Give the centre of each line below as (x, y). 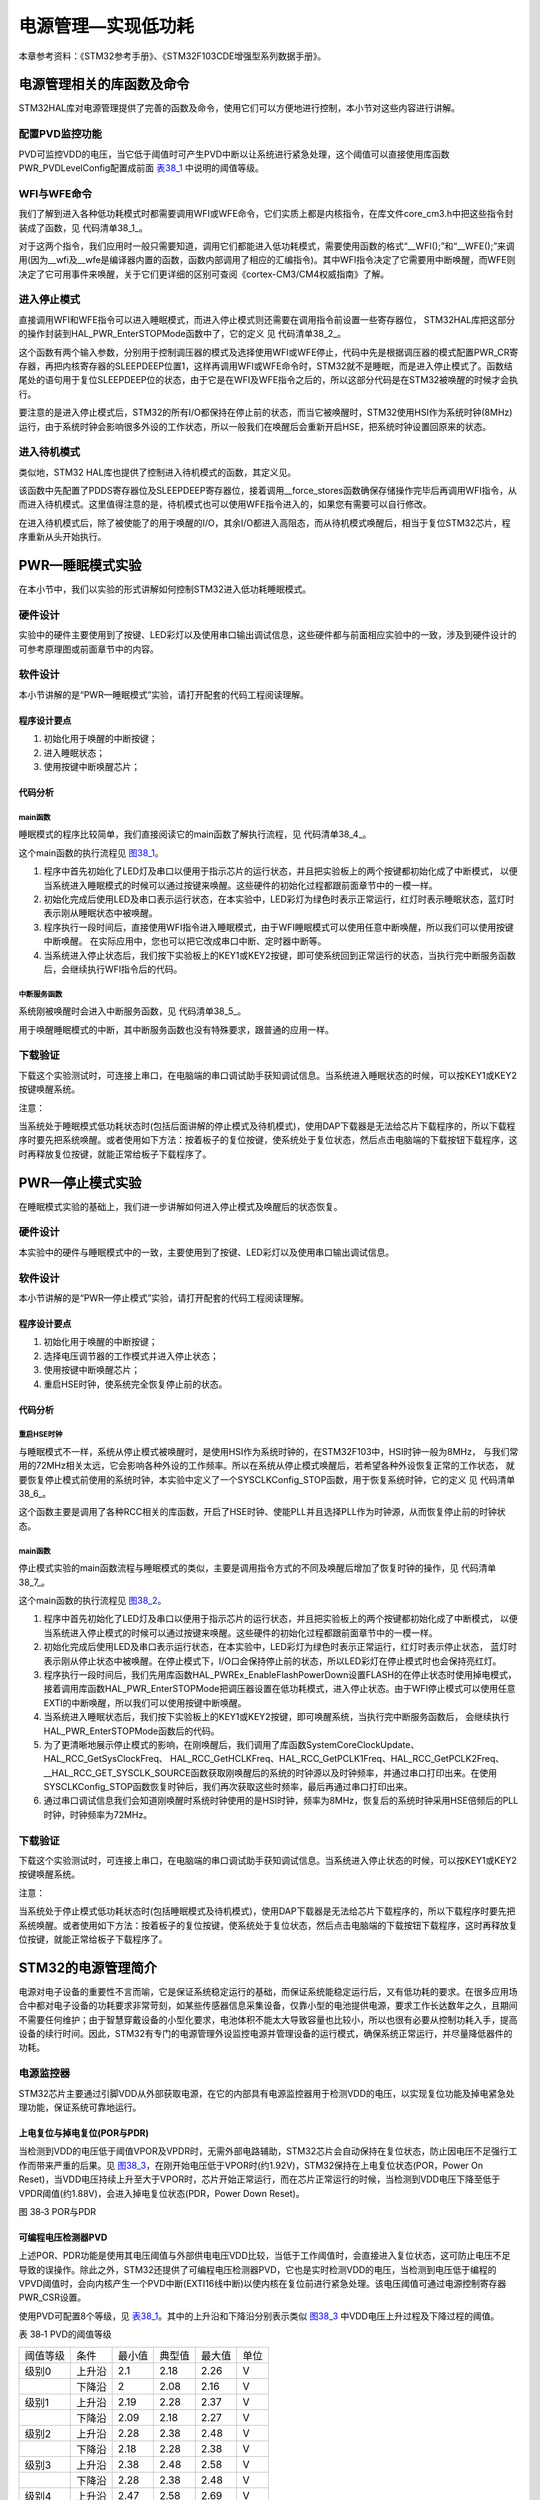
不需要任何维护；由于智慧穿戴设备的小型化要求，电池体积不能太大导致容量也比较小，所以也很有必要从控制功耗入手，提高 (268, 2019)
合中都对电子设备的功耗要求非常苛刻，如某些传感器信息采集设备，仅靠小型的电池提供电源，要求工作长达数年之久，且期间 (268, 2006)
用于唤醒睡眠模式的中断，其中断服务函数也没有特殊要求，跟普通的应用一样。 (176, 1029)
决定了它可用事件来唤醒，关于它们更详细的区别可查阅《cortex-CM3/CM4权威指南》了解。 (204, 274)
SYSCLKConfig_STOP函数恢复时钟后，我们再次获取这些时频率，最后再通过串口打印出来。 (228, 1787)
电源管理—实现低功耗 (106, 26)
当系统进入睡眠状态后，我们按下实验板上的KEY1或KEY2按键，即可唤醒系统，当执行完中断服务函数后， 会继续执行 (276, 1717)
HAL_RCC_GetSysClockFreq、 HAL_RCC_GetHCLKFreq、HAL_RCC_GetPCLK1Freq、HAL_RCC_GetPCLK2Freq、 (274, 1759)
